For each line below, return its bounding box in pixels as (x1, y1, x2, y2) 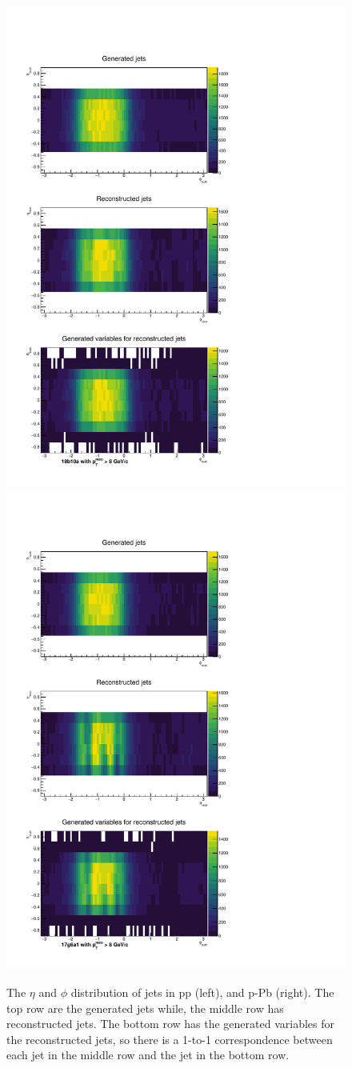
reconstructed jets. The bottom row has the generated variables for (6, 1015, 335, 1032)
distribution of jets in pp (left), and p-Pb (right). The (70, 984, 334, 1001)
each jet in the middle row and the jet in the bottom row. (6, 1046, 290, 1063)
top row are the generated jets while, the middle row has (6, 999, 284, 1016)
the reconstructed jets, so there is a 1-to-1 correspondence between (6, 1030, 333, 1047)
